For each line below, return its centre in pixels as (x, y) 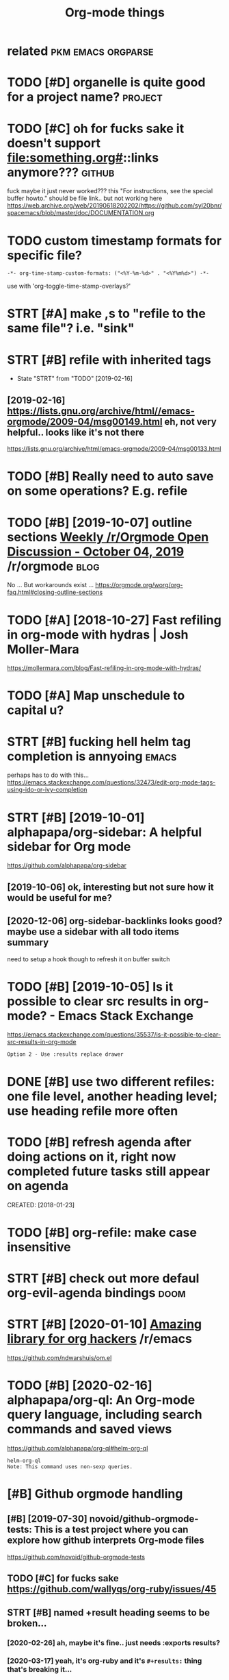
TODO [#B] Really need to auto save (110, 477)
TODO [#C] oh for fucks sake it (96, 128)
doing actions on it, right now (92, 1157)
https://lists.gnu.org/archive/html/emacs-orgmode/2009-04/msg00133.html (114, 449)
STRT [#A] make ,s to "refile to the (107, 314)
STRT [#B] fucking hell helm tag (99, 742)
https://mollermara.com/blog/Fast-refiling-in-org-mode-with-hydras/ (104, 668)
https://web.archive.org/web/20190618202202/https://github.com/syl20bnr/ (114, 206)
